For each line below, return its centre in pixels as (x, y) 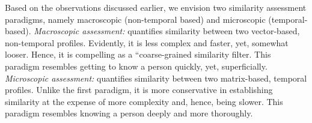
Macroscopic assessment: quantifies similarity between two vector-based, (167, 31)
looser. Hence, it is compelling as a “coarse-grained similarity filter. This (138, 54)
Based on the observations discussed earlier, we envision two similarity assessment (156, 7)
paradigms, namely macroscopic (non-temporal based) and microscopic (135, 19)
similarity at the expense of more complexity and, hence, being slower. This (144, 101)
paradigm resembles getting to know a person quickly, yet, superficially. (136, 66)
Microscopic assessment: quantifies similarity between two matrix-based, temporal (156, 78)
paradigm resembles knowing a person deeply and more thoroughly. (129, 113)
